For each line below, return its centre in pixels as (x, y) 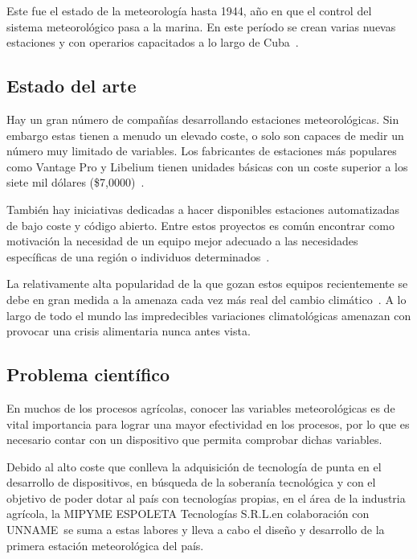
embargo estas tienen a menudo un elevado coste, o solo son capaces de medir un (205, 135)
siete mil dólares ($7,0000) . (76, 182)
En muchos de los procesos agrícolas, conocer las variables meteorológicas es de (201, 407)
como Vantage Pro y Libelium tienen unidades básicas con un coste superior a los (207, 166)
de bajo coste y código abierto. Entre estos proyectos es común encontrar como (200, 225)
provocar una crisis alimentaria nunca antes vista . (129, 331)
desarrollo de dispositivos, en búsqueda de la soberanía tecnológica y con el (191, 482)
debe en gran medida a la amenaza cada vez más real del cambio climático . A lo (206, 299)
